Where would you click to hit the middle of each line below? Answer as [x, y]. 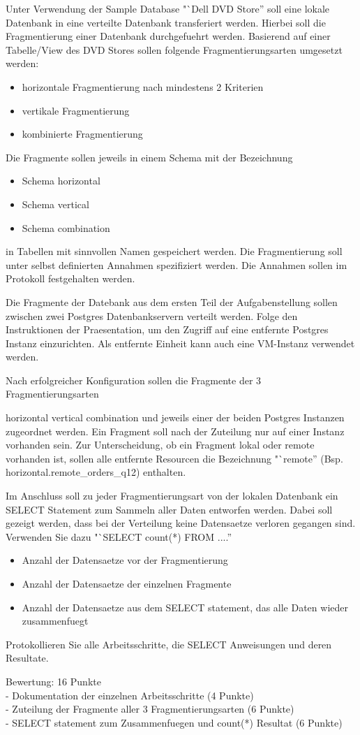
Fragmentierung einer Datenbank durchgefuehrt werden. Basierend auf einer [168, 36]
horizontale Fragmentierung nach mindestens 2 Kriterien [143, 86]
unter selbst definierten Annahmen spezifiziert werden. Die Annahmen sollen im [177, 264]
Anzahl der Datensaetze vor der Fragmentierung [125, 560]
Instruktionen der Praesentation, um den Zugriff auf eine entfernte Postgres [167, 329]
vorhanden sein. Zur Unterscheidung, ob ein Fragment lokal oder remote [160, 445]
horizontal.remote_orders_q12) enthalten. [96, 472]
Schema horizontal [61, 181]
